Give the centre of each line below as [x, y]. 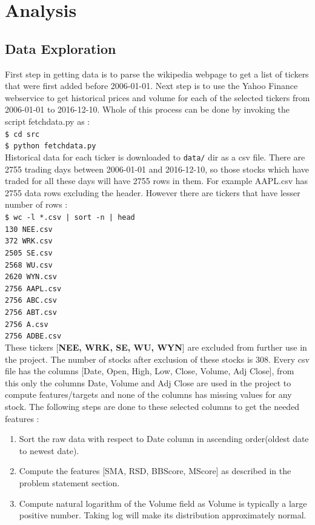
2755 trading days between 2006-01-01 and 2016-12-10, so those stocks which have [157, 169]
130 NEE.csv [29, 229]
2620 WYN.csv [31, 277]
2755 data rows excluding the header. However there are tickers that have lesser [153, 192]
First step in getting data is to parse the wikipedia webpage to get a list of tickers [157, 74]
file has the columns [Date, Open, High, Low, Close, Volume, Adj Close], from [150, 371]
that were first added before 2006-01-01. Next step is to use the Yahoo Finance [151, 86]
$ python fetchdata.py [51, 146]
